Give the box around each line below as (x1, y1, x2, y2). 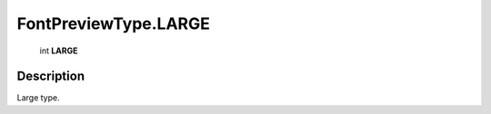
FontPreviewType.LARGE (16, 14, 211, 33)
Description (16, 69, 85, 84)
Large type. (16, 92, 60, 103)
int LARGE (39, 45, 78, 56)
